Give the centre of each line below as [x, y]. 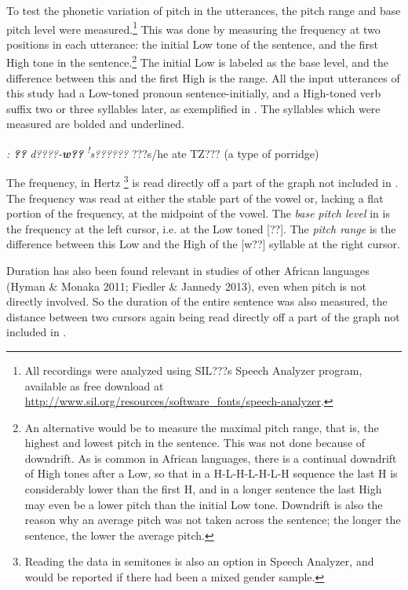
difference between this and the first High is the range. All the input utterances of [203, 77]
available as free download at [94, 385]
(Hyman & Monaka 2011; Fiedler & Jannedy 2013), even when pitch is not [187, 286]
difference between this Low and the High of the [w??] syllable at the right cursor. [203, 244]
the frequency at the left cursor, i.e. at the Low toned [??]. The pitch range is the [201, 228]
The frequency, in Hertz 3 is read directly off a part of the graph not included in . [202, 181]
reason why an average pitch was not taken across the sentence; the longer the [213, 520]
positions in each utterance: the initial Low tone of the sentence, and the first [192, 44]
